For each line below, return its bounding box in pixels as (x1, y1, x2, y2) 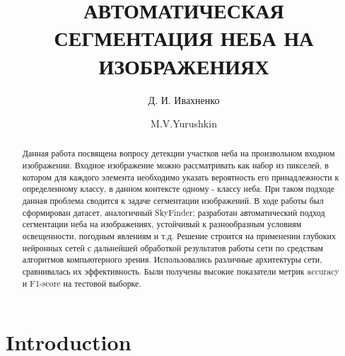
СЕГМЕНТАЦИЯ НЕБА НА (54, 23, 314, 52)
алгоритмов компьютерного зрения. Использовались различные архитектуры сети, (22, 253, 322, 265)
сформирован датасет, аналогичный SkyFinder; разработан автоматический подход (22, 206, 325, 218)
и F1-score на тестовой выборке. (22, 277, 141, 289)
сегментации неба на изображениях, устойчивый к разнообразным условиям (22, 218, 302, 230)
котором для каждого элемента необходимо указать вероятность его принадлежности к (22, 171, 339, 183)
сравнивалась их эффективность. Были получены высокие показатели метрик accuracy (22, 265, 339, 277)
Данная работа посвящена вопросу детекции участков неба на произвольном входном (22, 147, 335, 159)
